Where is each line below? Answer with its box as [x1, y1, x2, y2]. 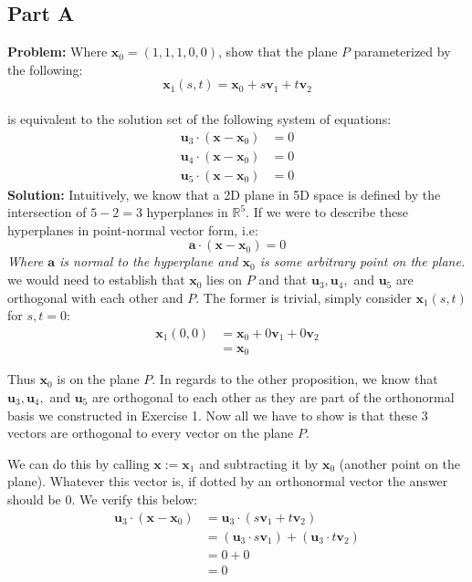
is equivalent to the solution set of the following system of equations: [7, 109, 392, 128]
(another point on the [339, 453, 461, 473]
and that [258, 270, 308, 289]
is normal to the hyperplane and [59, 252, 238, 271]
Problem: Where [7, 42, 108, 61]
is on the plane [57, 369, 140, 389]
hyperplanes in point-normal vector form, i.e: [7, 220, 258, 239]
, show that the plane [218, 42, 338, 61]
